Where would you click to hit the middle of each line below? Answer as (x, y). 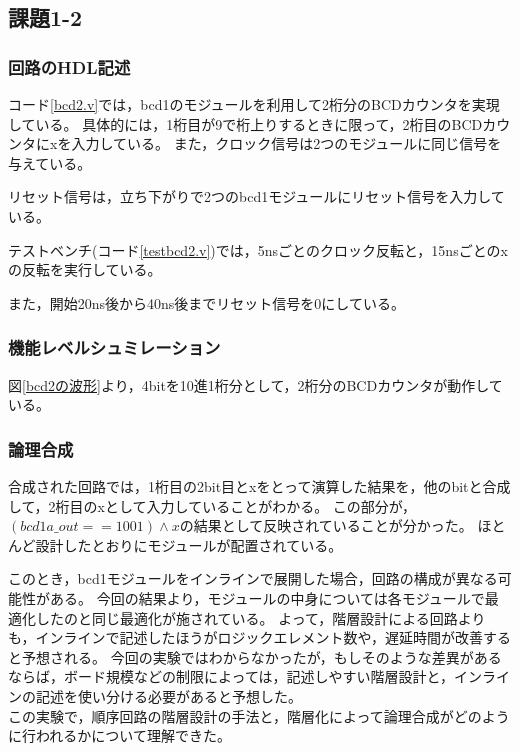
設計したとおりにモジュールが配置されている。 (189, 544)
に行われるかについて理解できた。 (119, 735)
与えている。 (50, 162)
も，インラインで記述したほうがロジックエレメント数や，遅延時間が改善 (245, 637)
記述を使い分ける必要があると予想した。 (168, 695)
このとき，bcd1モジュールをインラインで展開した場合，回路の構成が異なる (253, 578)
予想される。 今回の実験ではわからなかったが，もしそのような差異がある (261, 656)
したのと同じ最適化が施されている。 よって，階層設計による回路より (260, 617)
